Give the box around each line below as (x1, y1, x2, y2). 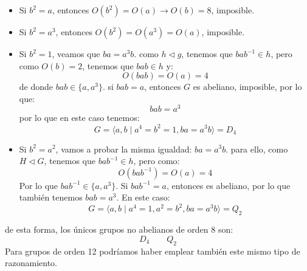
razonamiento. (5, 256, 57, 269)
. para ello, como (226, 142, 288, 155)
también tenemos (19, 191, 83, 204)
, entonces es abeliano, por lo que (167, 179, 291, 191)
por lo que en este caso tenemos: (19, 111, 140, 124)
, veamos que (52, 47, 100, 60)
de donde (19, 80, 53, 93)
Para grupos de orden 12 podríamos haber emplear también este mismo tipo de (5, 244, 300, 257)
